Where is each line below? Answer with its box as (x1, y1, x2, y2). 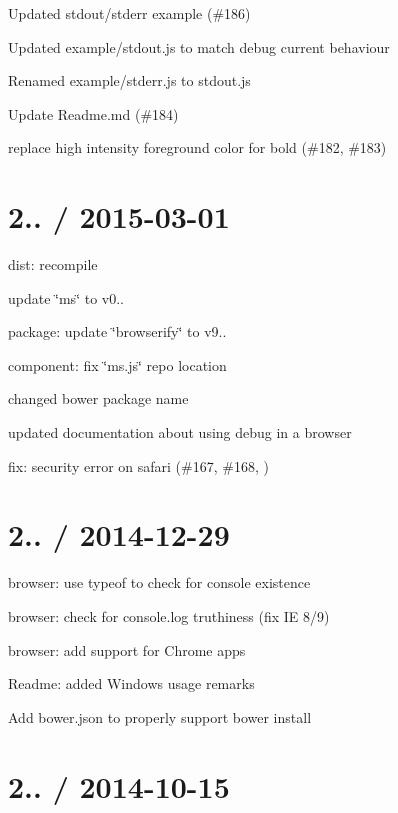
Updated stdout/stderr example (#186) (8, 3, 251, 23)
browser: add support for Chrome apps (8, 639, 246, 660)
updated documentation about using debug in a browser (8, 422, 352, 443)
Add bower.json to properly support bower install (8, 706, 312, 727)
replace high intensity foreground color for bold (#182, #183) (8, 137, 387, 158)
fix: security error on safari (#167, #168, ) (8, 455, 269, 476)
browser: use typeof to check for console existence (8, 572, 311, 593)
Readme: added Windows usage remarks (8, 673, 255, 694)
